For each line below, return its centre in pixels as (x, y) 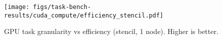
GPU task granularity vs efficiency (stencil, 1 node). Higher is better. (111, 31)
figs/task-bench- (62, 7)
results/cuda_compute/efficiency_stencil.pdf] (84, 15)
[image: (17, 7)
